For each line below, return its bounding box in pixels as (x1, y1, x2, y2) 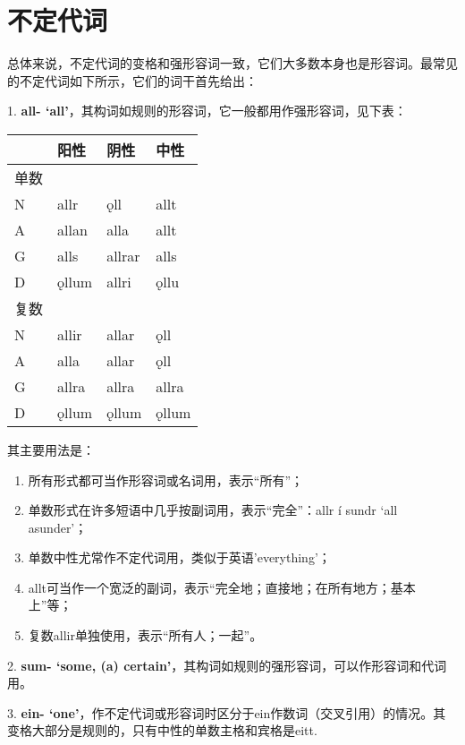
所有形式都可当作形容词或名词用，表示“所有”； (28, 470, 304, 489)
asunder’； (28, 518, 88, 536)
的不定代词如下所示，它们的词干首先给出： (7, 71, 258, 90)
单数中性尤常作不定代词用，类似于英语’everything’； (28, 548, 331, 567)
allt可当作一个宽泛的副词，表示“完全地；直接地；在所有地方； (28, 578, 391, 596)
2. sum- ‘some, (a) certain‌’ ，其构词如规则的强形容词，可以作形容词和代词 (7, 655, 447, 674)
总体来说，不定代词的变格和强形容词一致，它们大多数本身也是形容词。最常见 (7, 54, 458, 73)
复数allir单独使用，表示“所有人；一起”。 (28, 626, 263, 645)
